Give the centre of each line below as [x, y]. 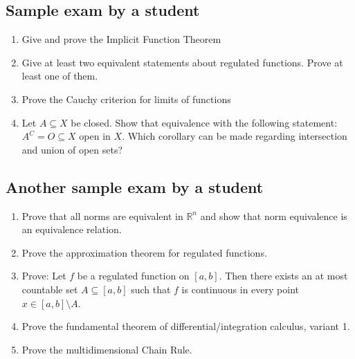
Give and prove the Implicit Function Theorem [121, 39]
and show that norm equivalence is [274, 215]
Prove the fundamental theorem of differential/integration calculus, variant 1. [186, 326]
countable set [50, 289]
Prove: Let [44, 276]
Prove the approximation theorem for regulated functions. [144, 252]
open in [95, 136]
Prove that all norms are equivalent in [102, 215]
